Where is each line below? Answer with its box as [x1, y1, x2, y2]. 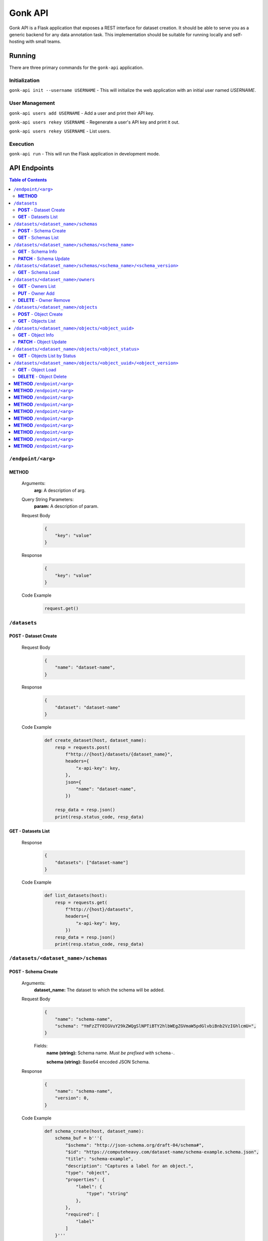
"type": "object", [65, 1170, 110, 1176]
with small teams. [25, 39, 62, 45]
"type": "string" [86, 1191, 129, 1196]
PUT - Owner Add [18, 290, 55, 296]
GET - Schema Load [18, 270, 60, 276]
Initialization [9, 77, 40, 84]
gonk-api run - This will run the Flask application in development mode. [9, 151, 160, 157]
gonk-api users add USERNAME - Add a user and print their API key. [9, 110, 154, 116]
